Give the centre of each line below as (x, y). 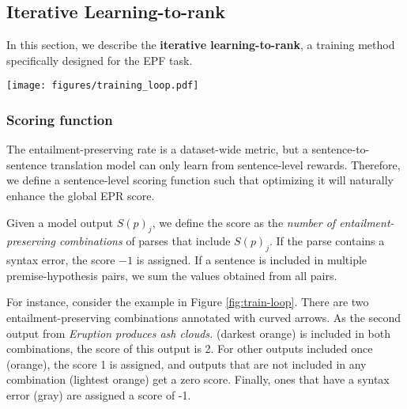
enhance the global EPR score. (81, 196)
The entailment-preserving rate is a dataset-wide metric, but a (157, 149)
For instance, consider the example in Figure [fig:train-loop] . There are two (188, 302)
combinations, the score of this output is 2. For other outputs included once (190, 348)
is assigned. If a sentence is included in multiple (252, 260)
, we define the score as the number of (244, 222)
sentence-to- (341, 149)
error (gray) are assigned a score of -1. (99, 394)
